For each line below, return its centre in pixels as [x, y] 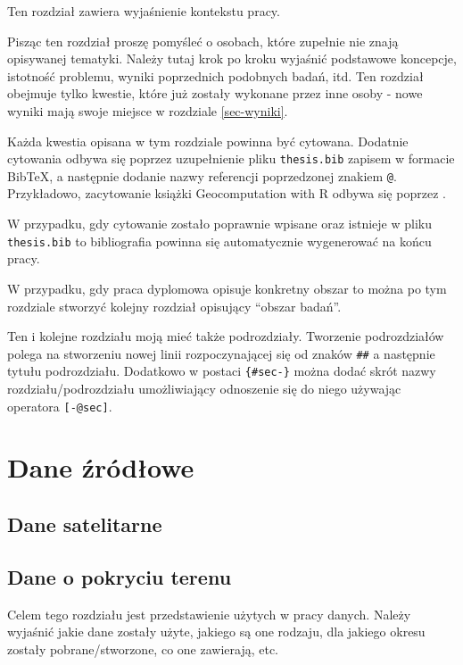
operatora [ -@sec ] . [60, 406]
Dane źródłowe [101, 467]
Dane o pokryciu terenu [120, 576]
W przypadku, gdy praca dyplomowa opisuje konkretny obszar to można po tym [227, 288]
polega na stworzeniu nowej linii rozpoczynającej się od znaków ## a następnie [221, 353]
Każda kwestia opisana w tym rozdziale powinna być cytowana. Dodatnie [208, 141]
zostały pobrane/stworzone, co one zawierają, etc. [143, 648]
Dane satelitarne [85, 524]
